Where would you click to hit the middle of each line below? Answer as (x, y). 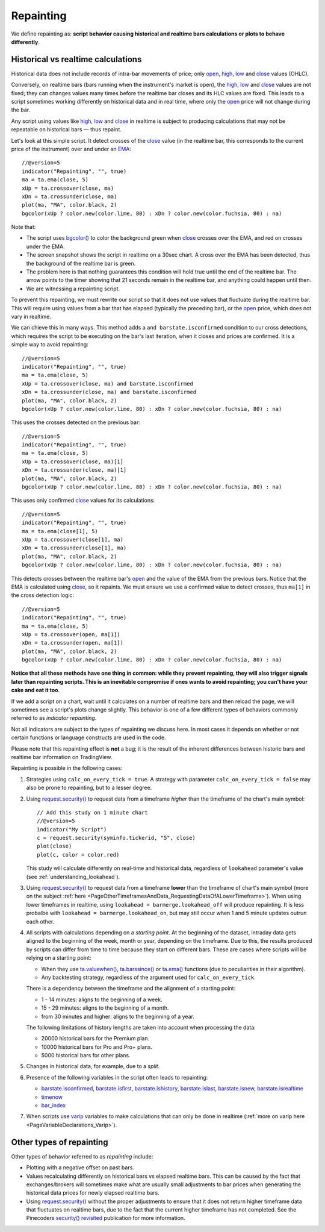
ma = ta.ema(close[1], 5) (60, 531)
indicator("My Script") (72, 829)
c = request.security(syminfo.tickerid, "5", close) (116, 838)
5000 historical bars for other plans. (86, 1055)
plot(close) (54, 846)
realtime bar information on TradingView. (62, 757)
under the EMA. (46, 246)
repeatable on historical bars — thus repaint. (66, 130)
